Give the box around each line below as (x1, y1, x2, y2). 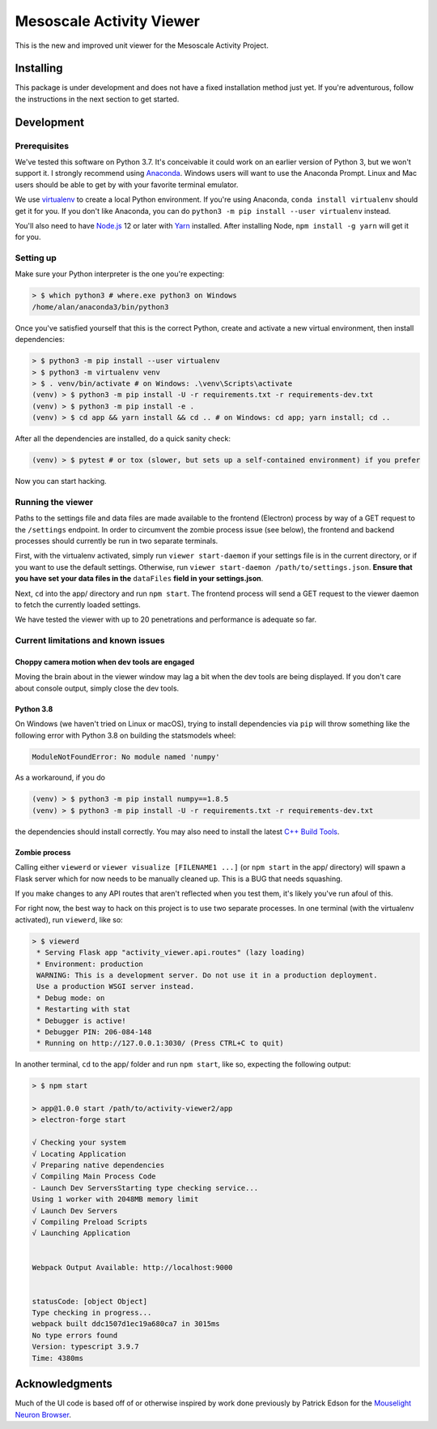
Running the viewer (15, 496, 93, 507)
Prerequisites (15, 140, 69, 152)
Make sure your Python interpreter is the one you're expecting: (15, 269, 225, 279)
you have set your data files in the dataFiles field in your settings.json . (15, 574, 264, 584)
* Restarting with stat (36, 1005, 131, 1014)
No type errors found (32, 1330, 118, 1340)
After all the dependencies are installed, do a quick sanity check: (15, 434, 231, 443)
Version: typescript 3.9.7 (32, 1342, 139, 1351)
